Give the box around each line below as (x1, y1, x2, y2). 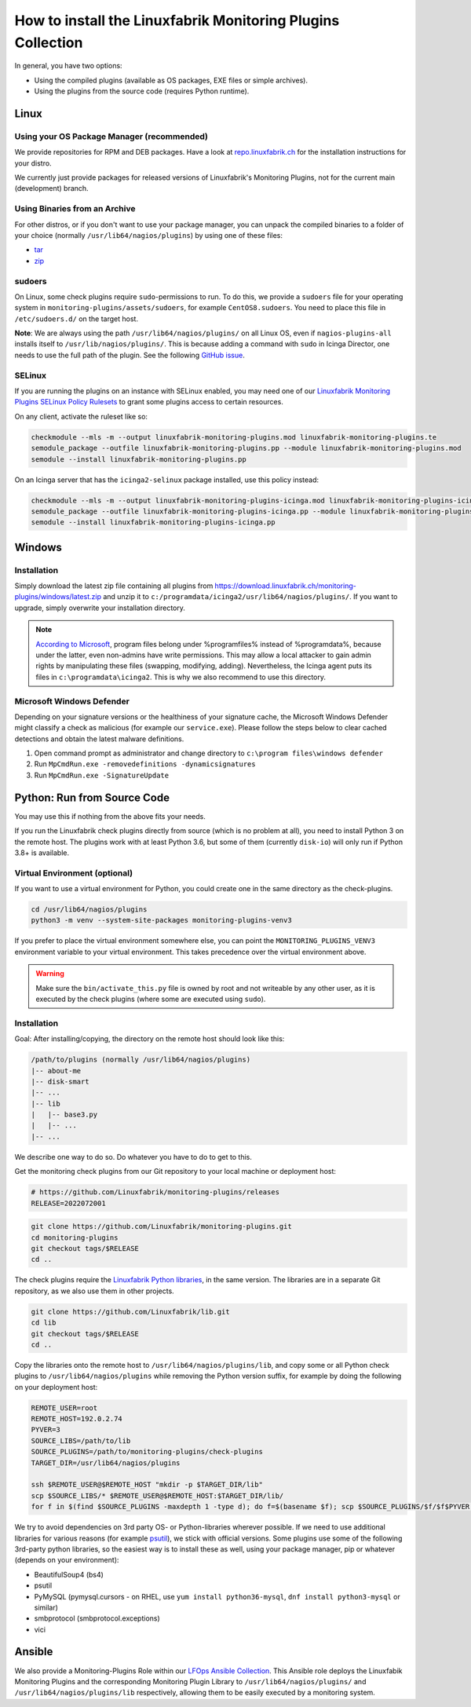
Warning (35, 969, 64, 978)
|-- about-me (31, 1066, 82, 1075)
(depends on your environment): (14, 1555, 119, 1565)
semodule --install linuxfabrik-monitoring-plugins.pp (31, 455, 246, 463)
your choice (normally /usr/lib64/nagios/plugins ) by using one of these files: (14, 230, 283, 239)
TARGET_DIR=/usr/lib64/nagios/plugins (31, 1458, 181, 1468)
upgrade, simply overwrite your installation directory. (14, 603, 186, 612)
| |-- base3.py (31, 1110, 98, 1119)
